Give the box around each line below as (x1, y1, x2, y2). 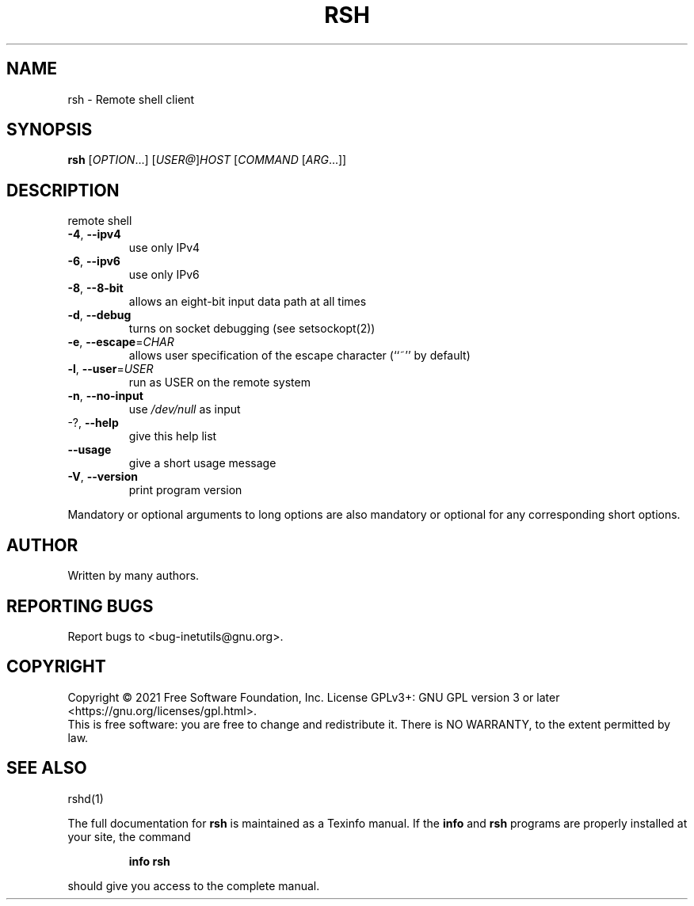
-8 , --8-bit (67, 281, 124, 295)
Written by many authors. (67, 569, 200, 583)
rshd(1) (67, 791, 104, 805)
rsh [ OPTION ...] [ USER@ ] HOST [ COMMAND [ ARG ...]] (67, 153, 347, 167)
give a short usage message (128, 456, 276, 470)
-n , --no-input (67, 389, 143, 403)
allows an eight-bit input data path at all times (128, 295, 367, 309)
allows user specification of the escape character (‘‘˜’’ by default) (128, 348, 471, 363)
